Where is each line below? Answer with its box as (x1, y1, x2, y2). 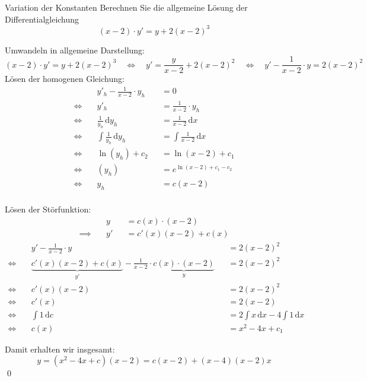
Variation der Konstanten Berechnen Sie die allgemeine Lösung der (5, 1, 248, 13)
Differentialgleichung (5, 12, 79, 25)
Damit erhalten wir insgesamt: (5, 342, 115, 355)
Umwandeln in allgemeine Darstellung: (5, 43, 145, 56)
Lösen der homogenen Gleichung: (5, 72, 125, 85)
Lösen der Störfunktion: (5, 203, 91, 215)
